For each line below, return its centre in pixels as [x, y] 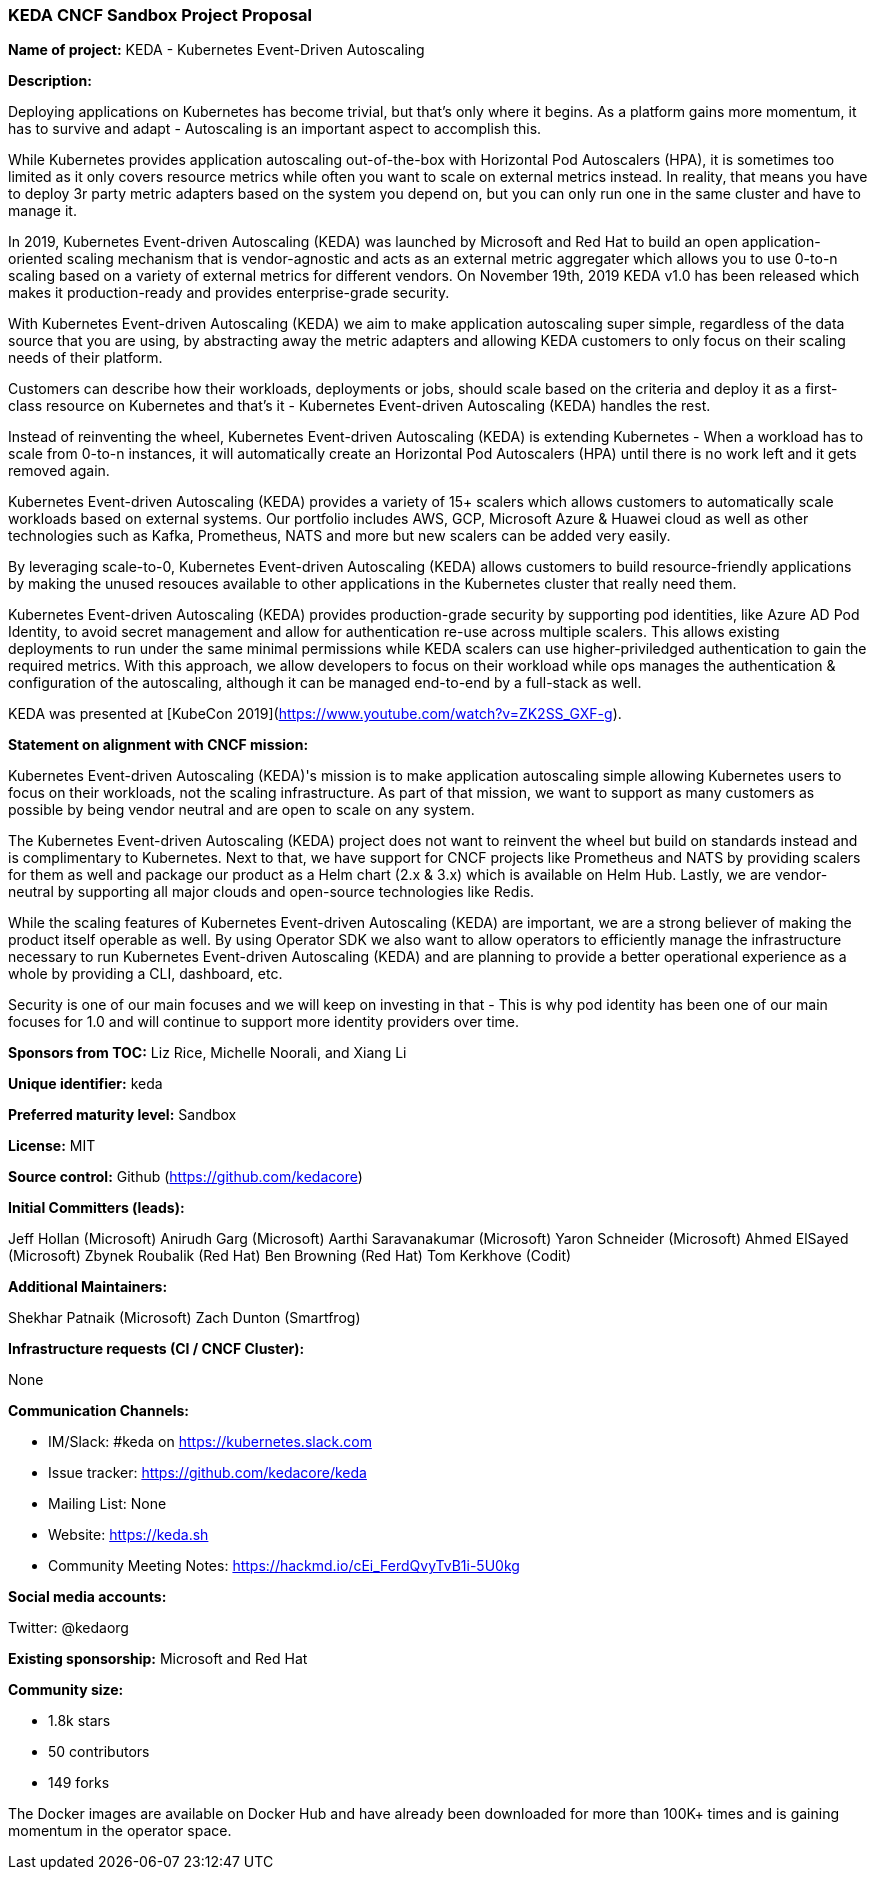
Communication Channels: [99, 1411]
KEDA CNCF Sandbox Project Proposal [160, 15]
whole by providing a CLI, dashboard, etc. [145, 974]
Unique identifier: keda [85, 1084]
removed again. [59, 471]
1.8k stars [79, 1721]
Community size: [66, 1690]
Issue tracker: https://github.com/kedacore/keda [207, 1473]
